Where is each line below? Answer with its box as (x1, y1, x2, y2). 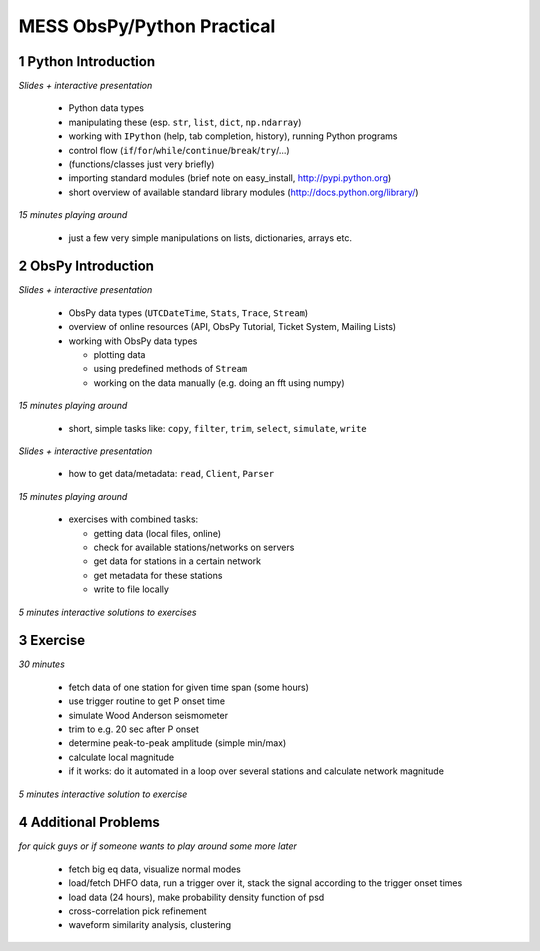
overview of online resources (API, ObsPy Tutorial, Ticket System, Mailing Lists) (68, 321, 397, 333)
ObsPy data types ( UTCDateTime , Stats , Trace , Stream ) (68, 306, 309, 319)
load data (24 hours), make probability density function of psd (68, 891, 325, 903)
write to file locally (93, 583, 170, 595)
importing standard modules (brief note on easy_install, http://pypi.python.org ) (68, 172, 392, 184)
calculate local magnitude (68, 751, 175, 763)
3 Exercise (18, 632, 85, 649)
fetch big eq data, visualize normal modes (68, 863, 242, 875)
